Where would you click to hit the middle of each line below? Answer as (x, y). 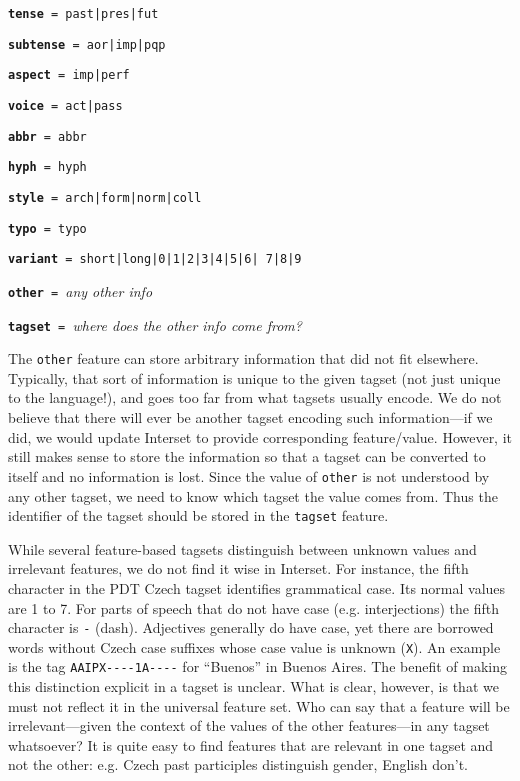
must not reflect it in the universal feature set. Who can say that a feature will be (259, 705)
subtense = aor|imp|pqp (87, 44)
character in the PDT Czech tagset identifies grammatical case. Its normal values (257, 587)
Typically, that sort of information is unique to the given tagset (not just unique (254, 377)
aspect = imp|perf (69, 75)
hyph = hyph (47, 167)
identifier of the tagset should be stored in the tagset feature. (198, 515)
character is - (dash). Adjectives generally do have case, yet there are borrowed (251, 627)
